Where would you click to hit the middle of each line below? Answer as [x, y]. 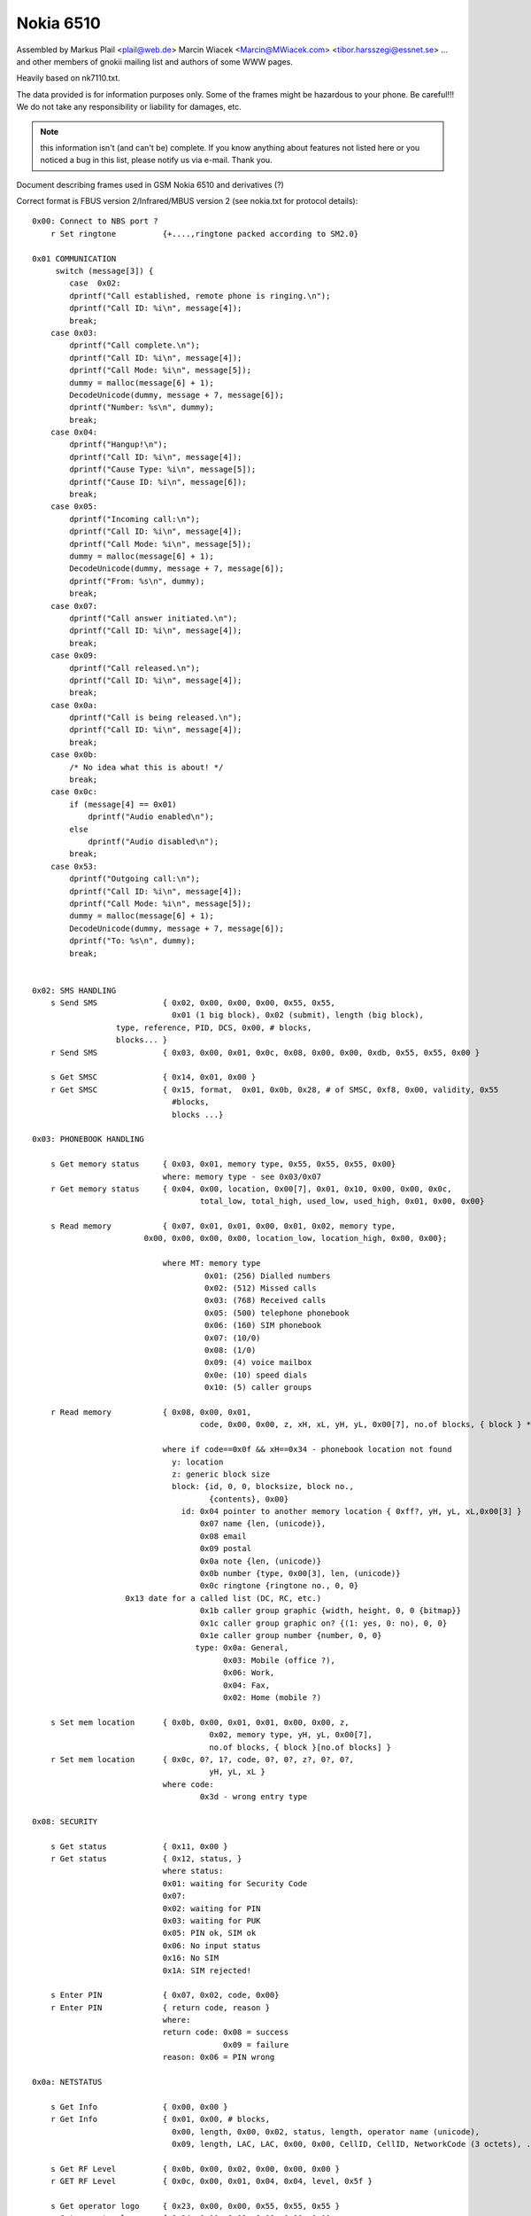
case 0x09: [74, 655]
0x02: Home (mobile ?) [272, 1697]
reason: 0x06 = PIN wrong [219, 2057]
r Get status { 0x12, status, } [146, 1859]
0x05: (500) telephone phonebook [277, 1313]
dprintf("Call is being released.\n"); [156, 718]
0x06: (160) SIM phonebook [263, 1326]
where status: [193, 1871]
